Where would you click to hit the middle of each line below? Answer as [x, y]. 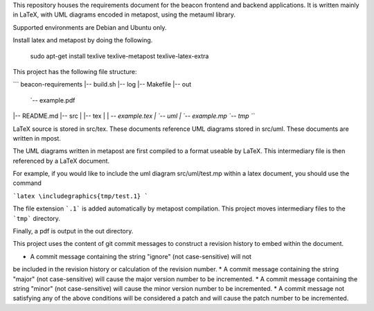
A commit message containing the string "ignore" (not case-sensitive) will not [141, 256]
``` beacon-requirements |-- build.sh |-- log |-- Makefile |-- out [102, 85]
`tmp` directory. [36, 218]
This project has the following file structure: [75, 71]
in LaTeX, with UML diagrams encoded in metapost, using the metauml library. [124, 15]
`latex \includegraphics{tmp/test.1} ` [80, 196]
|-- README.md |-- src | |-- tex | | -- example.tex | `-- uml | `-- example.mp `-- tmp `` [134, 116]
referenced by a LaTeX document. [61, 161]
